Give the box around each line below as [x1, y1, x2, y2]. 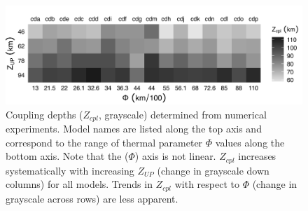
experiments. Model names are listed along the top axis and [6, 121, 262, 136]
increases [238, 149, 276, 163]
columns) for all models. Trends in [6, 177, 153, 191]
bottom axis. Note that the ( [6, 149, 129, 163]
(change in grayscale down [157, 163, 269, 177]
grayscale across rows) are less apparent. [6, 191, 178, 205]
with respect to [174, 177, 239, 191]
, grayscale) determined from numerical [99, 107, 267, 121]
